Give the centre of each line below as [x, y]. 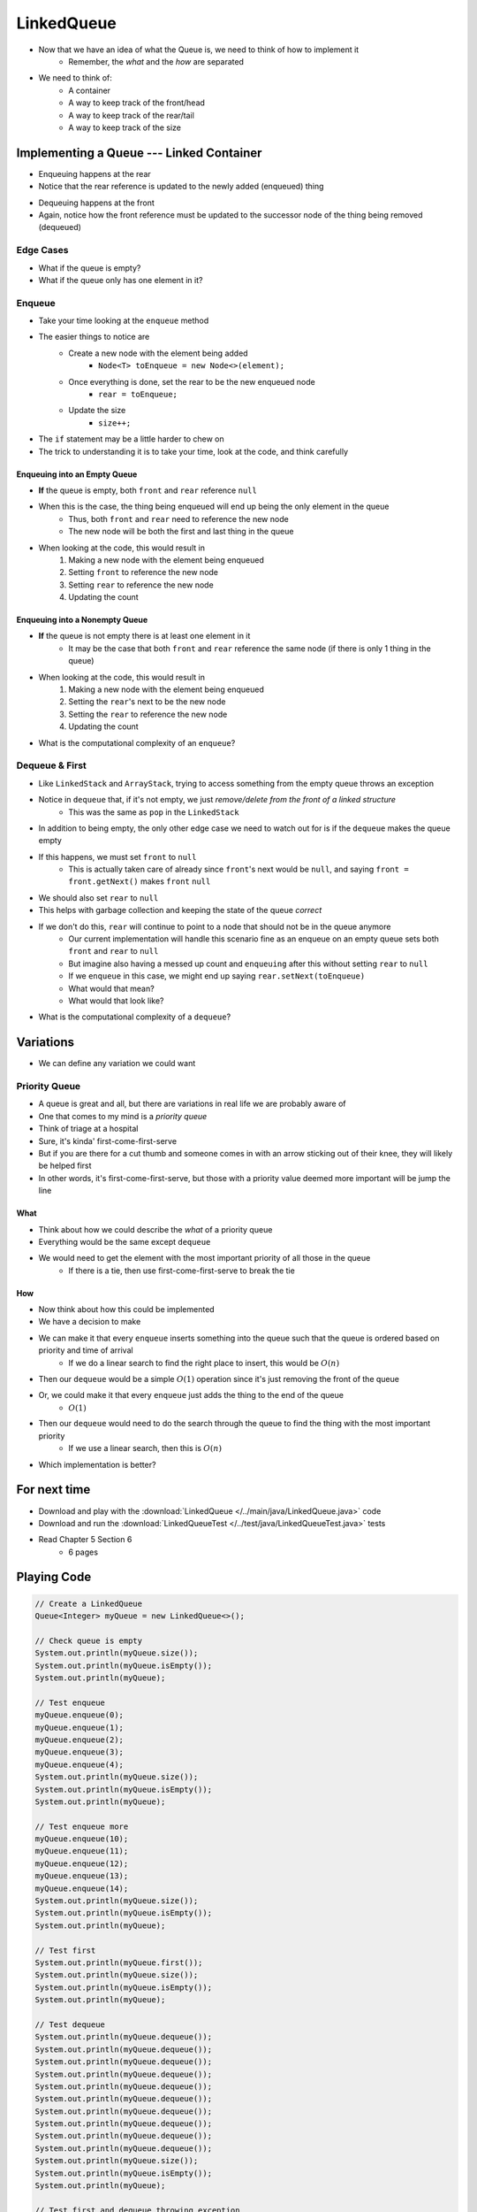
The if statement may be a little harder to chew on [131, 439]
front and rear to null [114, 951]
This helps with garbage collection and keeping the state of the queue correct [180, 910]
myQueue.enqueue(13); [82, 1876]
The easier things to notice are [94, 337]
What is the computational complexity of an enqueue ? [137, 742]
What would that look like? [116, 1001]
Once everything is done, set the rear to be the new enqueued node [192, 381]
